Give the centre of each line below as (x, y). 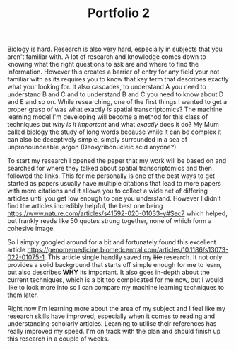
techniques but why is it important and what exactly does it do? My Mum (113, 125)
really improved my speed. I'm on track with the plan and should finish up (114, 332)
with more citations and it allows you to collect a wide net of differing (108, 191)
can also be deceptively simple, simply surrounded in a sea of (98, 140)
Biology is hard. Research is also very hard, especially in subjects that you (115, 49)
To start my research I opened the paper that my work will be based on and (117, 161)
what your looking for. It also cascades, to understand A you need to (107, 87)
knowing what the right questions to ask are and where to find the (103, 64)
